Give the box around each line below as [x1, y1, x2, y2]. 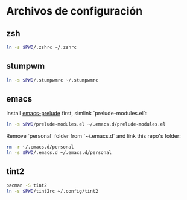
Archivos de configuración [6, 4, 143, 18]
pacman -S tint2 [6, 182, 47, 189]
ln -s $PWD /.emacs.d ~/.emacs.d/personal [6, 150, 112, 156]
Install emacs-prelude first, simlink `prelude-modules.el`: [6, 110, 147, 117]
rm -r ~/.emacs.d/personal [6, 144, 74, 150]
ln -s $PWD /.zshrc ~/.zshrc [6, 44, 77, 50]
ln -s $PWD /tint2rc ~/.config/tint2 [6, 188, 98, 194]
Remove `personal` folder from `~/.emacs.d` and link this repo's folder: [6, 132, 181, 140]
